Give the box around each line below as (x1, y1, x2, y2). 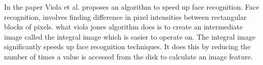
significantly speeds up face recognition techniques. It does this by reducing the (4, 41, 251, 52)
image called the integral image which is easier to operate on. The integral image (4, 31, 255, 42)
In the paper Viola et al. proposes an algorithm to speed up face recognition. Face (4, 2, 259, 12)
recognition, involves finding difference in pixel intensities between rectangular (4, 11, 247, 22)
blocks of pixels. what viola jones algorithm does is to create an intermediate (4, 21, 243, 32)
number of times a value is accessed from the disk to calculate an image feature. (4, 51, 253, 61)
